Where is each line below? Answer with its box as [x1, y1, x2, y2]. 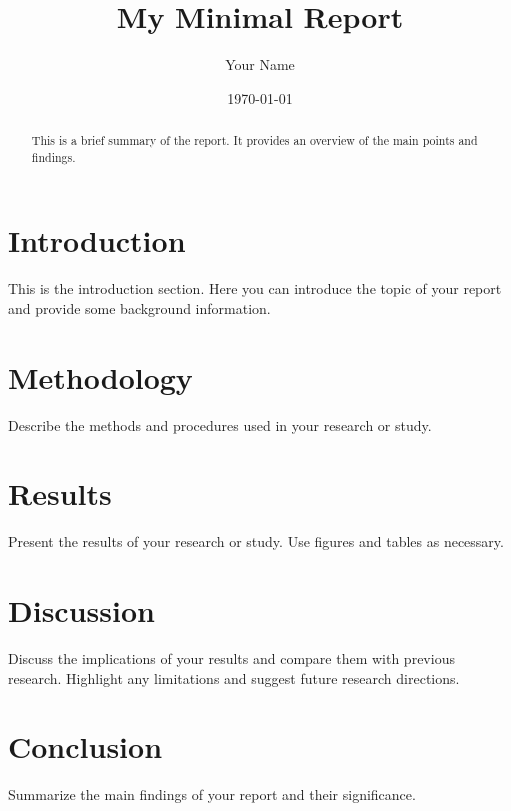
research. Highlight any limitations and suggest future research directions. [8, 667, 460, 688]
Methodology [8, 356, 193, 397]
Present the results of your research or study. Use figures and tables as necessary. [8, 531, 504, 552]
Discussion [8, 590, 155, 631]
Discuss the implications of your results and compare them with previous [8, 648, 455, 669]
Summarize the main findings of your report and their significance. [8, 784, 416, 805]
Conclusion [8, 726, 163, 767]
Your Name [225, 54, 295, 75]
